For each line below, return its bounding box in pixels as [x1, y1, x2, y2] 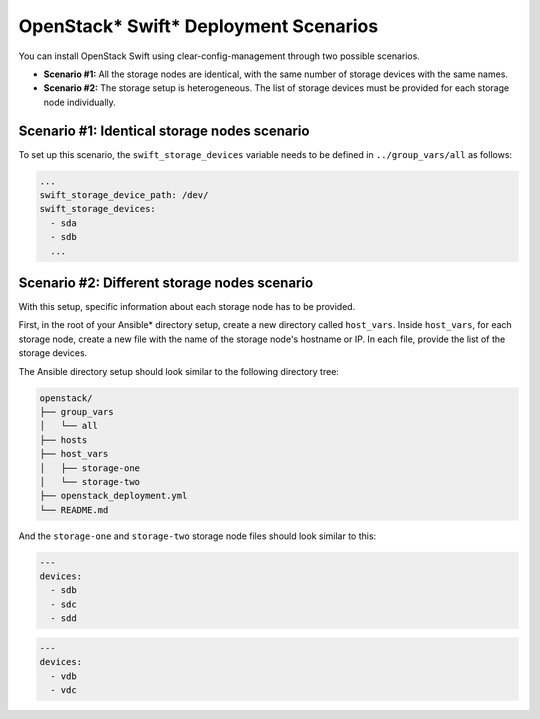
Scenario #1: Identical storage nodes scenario [18, 122, 310, 139]
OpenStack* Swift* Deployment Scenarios [18, 15, 379, 37]
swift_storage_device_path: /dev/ [39, 190, 209, 200]
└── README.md [39, 504, 109, 515]
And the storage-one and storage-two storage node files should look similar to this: [18, 530, 377, 542]
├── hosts [39, 434, 88, 445]
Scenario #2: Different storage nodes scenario [18, 274, 314, 291]
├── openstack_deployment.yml [39, 490, 188, 502]
